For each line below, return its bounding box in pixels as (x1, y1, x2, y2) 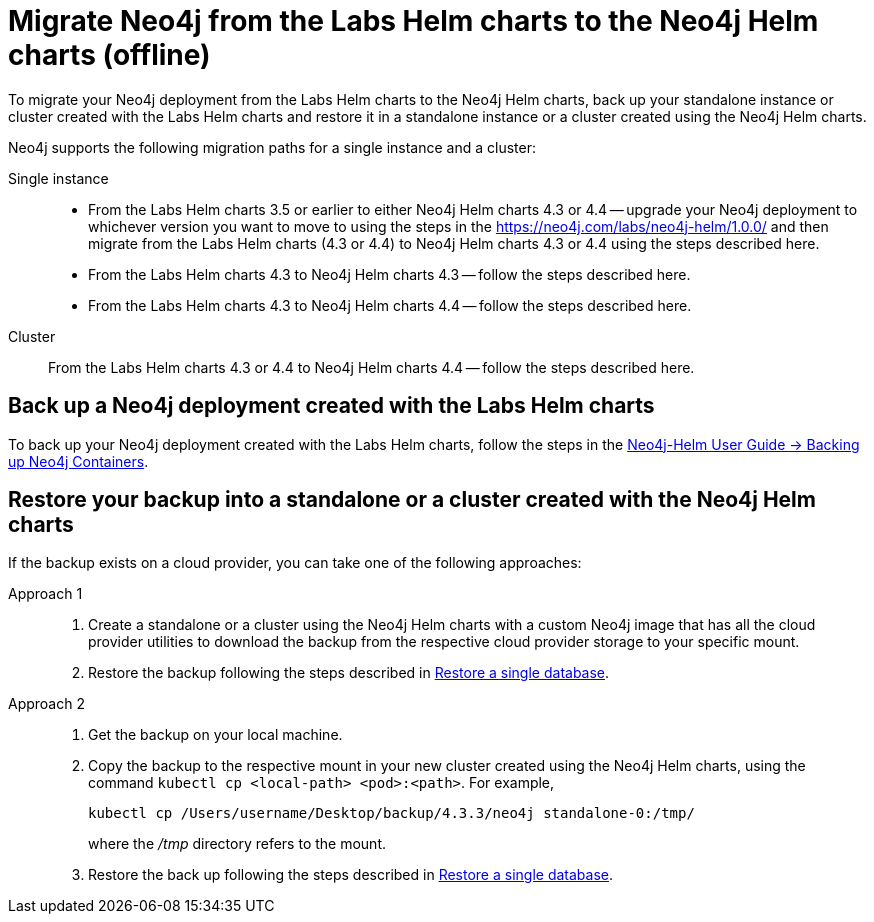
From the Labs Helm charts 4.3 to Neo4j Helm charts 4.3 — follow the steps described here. (88, 265, 691, 283)
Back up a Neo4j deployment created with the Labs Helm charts (8, 393, 655, 419)
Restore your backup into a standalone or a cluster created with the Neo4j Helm (8, 487, 816, 513)
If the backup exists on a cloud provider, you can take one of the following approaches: (8, 554, 582, 572)
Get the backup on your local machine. (88, 726, 343, 744)
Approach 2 (8, 695, 85, 713)
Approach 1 (8, 585, 83, 603)
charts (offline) (8, 38, 211, 72)
